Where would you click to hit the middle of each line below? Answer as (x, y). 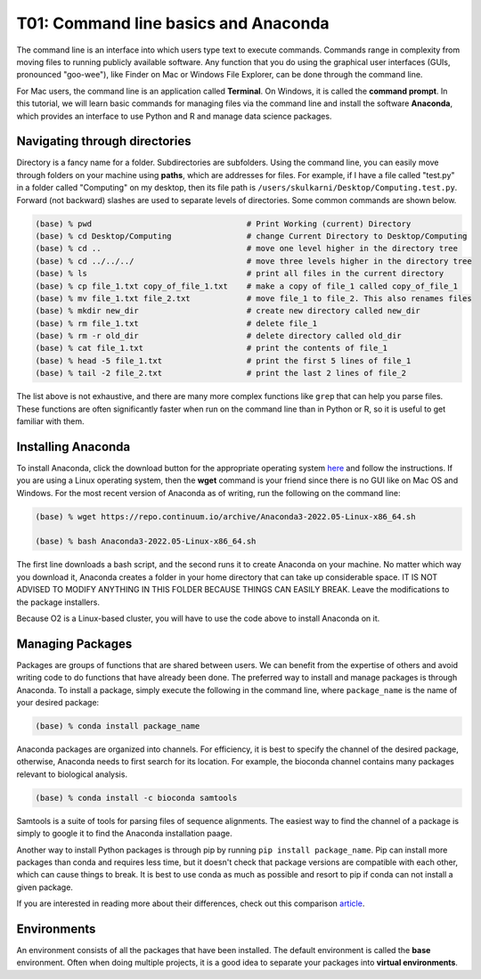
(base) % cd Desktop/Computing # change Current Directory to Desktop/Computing (251, 236)
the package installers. (58, 602)
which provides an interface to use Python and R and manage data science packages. (174, 116)
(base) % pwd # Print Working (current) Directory (223, 224)
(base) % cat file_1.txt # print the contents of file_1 (211, 348)
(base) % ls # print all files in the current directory (240, 273)
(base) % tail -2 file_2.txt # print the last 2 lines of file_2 (221, 373)
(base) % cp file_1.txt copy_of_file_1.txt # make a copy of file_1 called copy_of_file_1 (247, 286)
